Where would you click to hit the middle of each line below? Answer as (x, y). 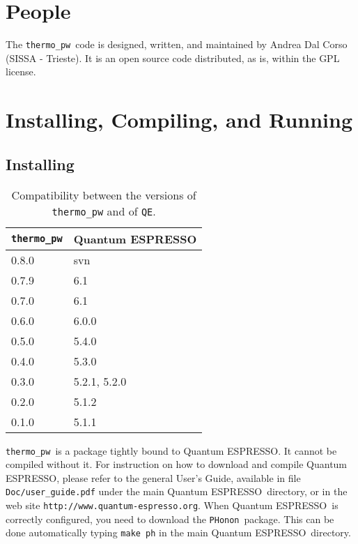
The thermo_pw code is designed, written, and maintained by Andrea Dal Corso (177, 44)
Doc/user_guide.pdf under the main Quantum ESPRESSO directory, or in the (177, 491)
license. (21, 71)
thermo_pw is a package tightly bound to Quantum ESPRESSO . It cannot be (171, 450)
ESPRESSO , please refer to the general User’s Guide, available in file (153, 477)
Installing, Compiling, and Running (179, 120)
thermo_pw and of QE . (104, 211)
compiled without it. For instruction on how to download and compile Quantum (177, 464)
